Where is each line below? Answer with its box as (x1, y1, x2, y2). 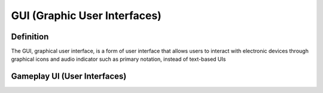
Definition (11, 32, 49, 42)
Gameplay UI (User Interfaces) (11, 72, 127, 82)
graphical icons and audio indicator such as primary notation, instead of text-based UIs (11, 55, 226, 63)
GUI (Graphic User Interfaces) (11, 9, 161, 22)
